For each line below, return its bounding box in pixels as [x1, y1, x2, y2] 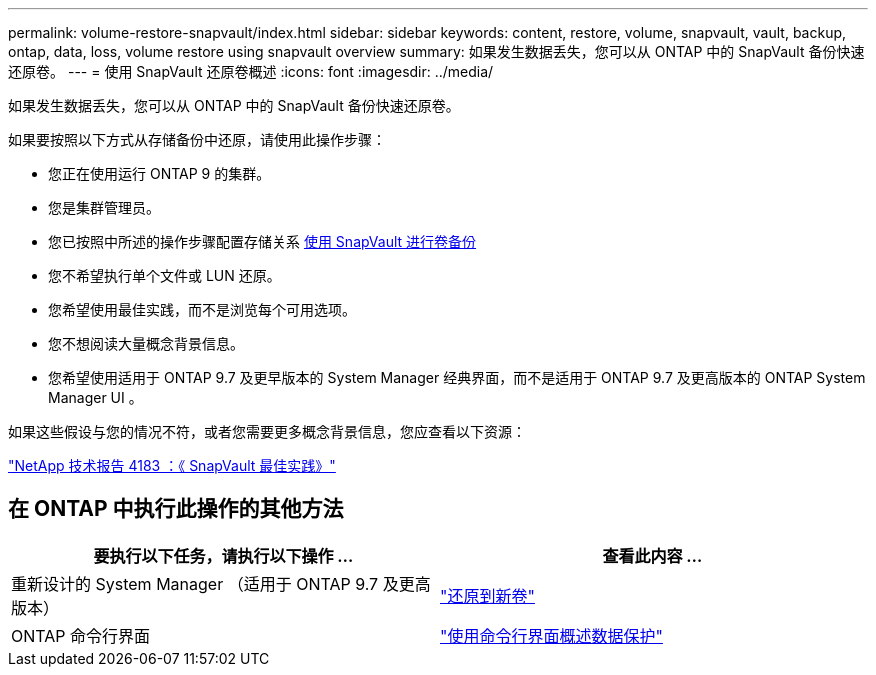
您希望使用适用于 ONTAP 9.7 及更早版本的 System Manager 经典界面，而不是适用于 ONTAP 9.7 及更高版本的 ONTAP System [48, 369, 866, 386]
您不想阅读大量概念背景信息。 [48, 335, 244, 352]
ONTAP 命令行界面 [11, 625, 151, 646]
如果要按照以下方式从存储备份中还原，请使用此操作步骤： [8, 131, 386, 148]
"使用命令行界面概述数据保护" [440, 625, 663, 646]
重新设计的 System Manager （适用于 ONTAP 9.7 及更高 [11, 573, 431, 594]
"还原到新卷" [440, 585, 535, 606]
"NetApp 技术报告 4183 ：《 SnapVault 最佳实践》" [8, 457, 336, 474]
